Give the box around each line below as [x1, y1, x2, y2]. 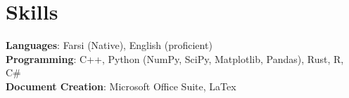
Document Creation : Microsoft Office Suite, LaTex [6, 78, 236, 93]
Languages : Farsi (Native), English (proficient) [6, 38, 212, 52]
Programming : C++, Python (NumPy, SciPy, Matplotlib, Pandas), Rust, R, [6, 51, 344, 66]
